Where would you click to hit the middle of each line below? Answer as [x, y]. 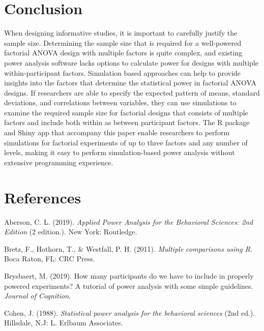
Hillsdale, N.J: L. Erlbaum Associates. [64, 323]
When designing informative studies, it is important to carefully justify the [121, 33]
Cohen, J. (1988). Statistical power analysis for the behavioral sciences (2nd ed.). [130, 312]
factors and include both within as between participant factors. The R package [127, 122]
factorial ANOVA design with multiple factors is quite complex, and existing [123, 53]
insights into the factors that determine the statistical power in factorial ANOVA [130, 83]
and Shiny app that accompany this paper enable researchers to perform [117, 132]
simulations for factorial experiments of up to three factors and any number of [126, 142]
